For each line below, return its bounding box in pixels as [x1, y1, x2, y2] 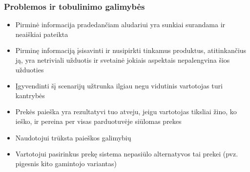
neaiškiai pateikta [15, 29, 68, 39]
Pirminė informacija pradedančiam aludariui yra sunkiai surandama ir [15, 19, 226, 30]
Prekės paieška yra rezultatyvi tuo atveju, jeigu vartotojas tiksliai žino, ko [15, 106, 237, 117]
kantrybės [15, 90, 45, 100]
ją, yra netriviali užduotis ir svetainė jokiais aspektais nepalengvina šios [15, 55, 230, 65]
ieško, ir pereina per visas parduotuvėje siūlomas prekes [15, 116, 182, 126]
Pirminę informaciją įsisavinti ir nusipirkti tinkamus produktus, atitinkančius [15, 45, 247, 55]
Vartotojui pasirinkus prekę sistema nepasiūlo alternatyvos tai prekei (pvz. [15, 149, 238, 159]
